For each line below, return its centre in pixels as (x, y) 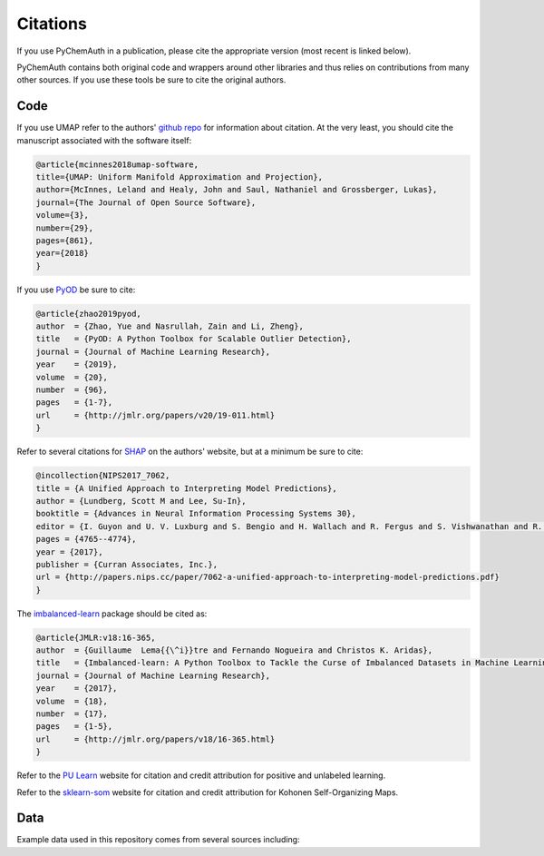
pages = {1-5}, (74, 727)
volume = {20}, (72, 377)
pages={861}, (65, 240)
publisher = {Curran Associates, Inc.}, (126, 564)
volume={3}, (63, 215)
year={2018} (63, 253)
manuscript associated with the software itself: (104, 140)
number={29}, (65, 228)
